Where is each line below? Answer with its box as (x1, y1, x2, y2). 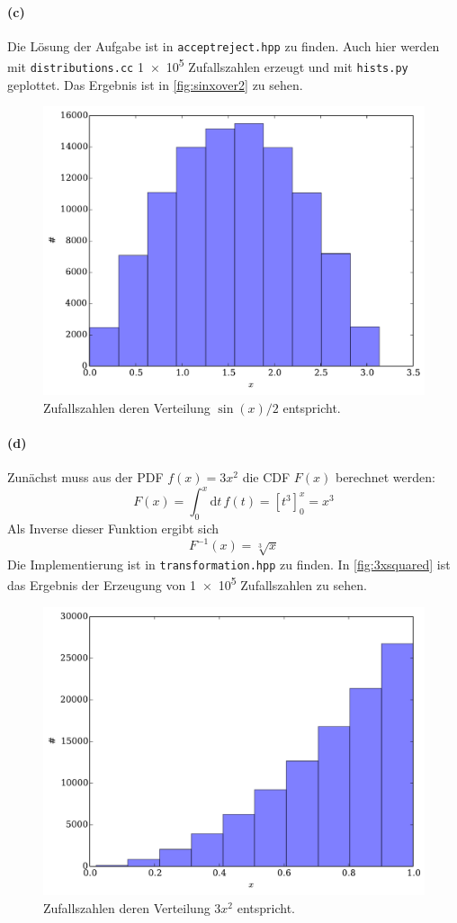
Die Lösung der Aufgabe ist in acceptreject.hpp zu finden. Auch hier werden (7, 36, 440, 55)
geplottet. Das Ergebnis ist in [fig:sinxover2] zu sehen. (7, 75, 303, 94)
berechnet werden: (335, 468, 435, 487)
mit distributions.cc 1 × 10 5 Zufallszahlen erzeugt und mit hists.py (7, 55, 408, 76)
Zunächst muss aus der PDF (7, 468, 164, 487)
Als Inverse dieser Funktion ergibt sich (7, 519, 220, 538)
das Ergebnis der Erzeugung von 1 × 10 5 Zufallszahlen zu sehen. (7, 573, 367, 594)
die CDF (242, 468, 291, 487)
